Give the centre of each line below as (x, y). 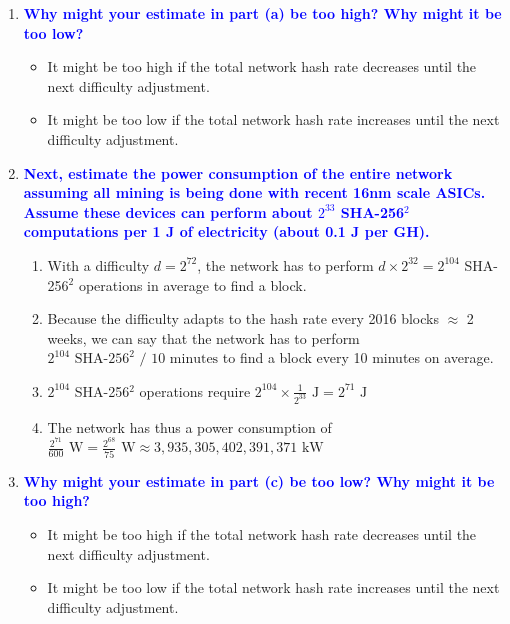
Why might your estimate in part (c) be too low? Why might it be (259, 480)
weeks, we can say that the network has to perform (203, 337)
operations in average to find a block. (192, 284)
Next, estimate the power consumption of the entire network (238, 172)
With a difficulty (98, 264)
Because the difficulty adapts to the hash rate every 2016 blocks (243, 318)
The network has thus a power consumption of (189, 426)
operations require (195, 390)
